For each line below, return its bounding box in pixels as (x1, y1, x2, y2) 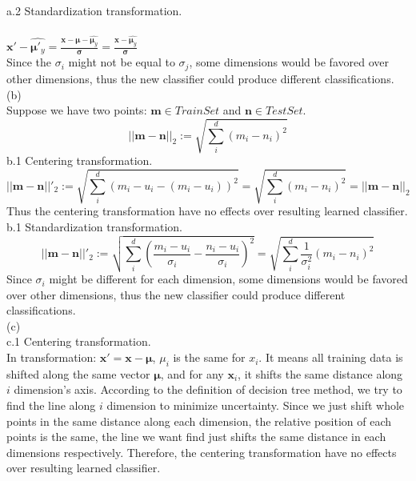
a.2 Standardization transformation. (6, 2, 182, 18)
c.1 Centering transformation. (6, 333, 151, 350)
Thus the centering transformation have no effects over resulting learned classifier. (6, 202, 408, 219)
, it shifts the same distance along (238, 365, 403, 382)
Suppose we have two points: (6, 102, 147, 118)
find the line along (6, 397, 96, 414)
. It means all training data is (258, 349, 403, 366)
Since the (6, 54, 51, 70)
